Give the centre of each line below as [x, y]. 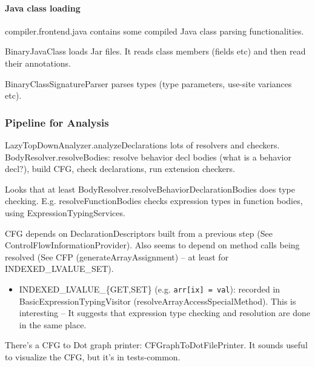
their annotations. [38, 63]
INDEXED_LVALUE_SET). [59, 269]
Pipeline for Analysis [57, 122]
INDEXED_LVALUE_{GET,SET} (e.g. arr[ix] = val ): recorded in [150, 289]
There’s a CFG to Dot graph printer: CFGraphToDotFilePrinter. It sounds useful [156, 345]
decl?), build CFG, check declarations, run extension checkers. [120, 169]
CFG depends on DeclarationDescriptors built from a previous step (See [139, 233]
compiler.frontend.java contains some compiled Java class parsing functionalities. [154, 31]
